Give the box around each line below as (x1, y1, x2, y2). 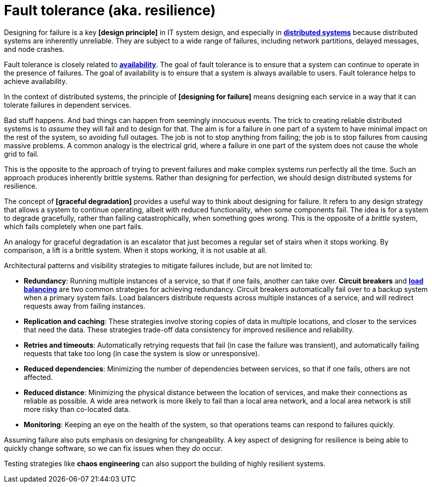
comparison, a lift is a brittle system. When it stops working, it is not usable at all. (4, 245, 267, 254)
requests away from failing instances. (24, 301, 146, 310)
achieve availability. (4, 77, 67, 85)
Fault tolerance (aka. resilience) (4, 2, 216, 19)
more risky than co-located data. (24, 405, 130, 413)
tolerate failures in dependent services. (4, 100, 131, 109)
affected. (24, 372, 53, 381)
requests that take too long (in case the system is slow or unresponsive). (24, 349, 260, 358)
